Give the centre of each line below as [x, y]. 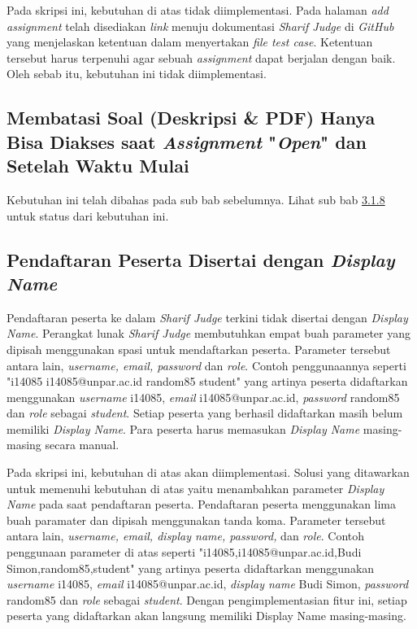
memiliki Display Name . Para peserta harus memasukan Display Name [183, 428]
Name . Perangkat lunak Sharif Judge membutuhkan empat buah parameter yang [209, 333]
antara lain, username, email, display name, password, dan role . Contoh [186, 536]
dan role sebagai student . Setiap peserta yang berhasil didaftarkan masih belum [205, 413]
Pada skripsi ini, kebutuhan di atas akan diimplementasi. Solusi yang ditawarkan [208, 472]
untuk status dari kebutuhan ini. [88, 215]
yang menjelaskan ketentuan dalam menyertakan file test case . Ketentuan [190, 42]
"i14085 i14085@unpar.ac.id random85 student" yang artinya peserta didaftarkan [207, 381]
